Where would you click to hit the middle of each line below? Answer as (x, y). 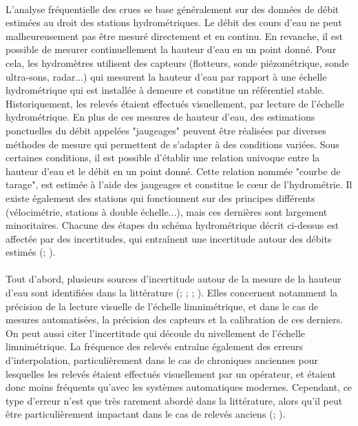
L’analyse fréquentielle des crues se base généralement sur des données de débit (172, 9)
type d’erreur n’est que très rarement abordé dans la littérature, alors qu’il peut (174, 400)
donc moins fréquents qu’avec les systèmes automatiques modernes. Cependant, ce (179, 387)
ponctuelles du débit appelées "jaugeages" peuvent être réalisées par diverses (166, 130)
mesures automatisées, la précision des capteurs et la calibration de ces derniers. (175, 319)
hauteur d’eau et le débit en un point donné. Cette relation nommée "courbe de (173, 171)
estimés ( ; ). (31, 252)
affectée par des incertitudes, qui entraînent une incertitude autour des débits (169, 238)
